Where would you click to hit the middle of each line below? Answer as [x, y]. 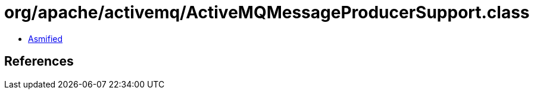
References [39, 61]
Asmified [46, 38]
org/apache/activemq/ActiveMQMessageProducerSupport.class [267, 12]
